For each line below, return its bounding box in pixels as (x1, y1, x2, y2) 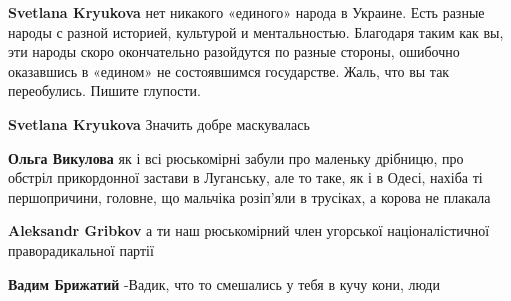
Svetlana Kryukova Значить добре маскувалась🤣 (8, 113, 314, 134)
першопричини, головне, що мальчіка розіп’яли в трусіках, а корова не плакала (8, 186, 491, 207)
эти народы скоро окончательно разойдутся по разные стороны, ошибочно (8, 41, 460, 62)
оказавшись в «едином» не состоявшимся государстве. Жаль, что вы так (8, 60, 450, 81)
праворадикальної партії (8, 239, 154, 260)
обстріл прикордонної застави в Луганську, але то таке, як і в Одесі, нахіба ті (8, 167, 483, 188)
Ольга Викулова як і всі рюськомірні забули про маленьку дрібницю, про (8, 147, 464, 168)
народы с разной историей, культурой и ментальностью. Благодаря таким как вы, (8, 21, 504, 42)
